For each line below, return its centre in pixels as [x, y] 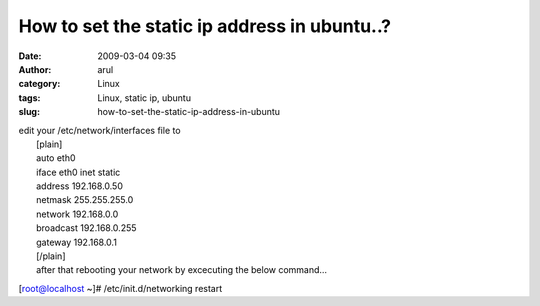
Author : [35, 69]
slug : [29, 112]
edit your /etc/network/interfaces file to [99, 130]
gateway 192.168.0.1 [76, 242]
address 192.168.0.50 [80, 186]
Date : [30, 56]
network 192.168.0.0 [77, 214]
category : [39, 84]
